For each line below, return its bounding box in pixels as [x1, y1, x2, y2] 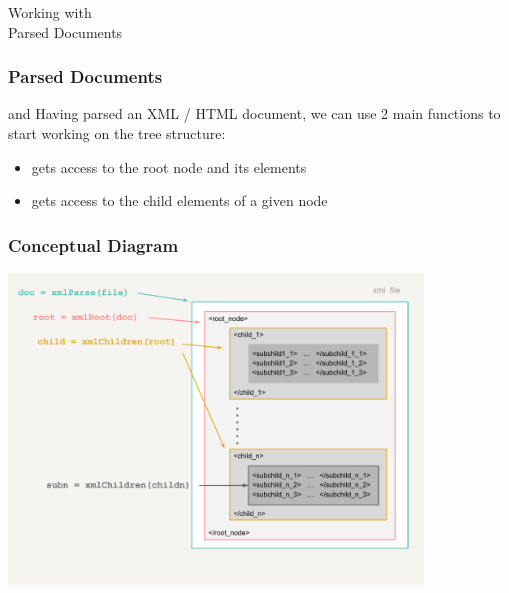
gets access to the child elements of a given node [31, 190, 328, 211]
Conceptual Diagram [8, 232, 179, 257]
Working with [8, 2, 92, 22]
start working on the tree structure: [8, 123, 226, 143]
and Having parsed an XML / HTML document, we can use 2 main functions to [8, 103, 501, 124]
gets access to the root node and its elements [31, 156, 307, 177]
